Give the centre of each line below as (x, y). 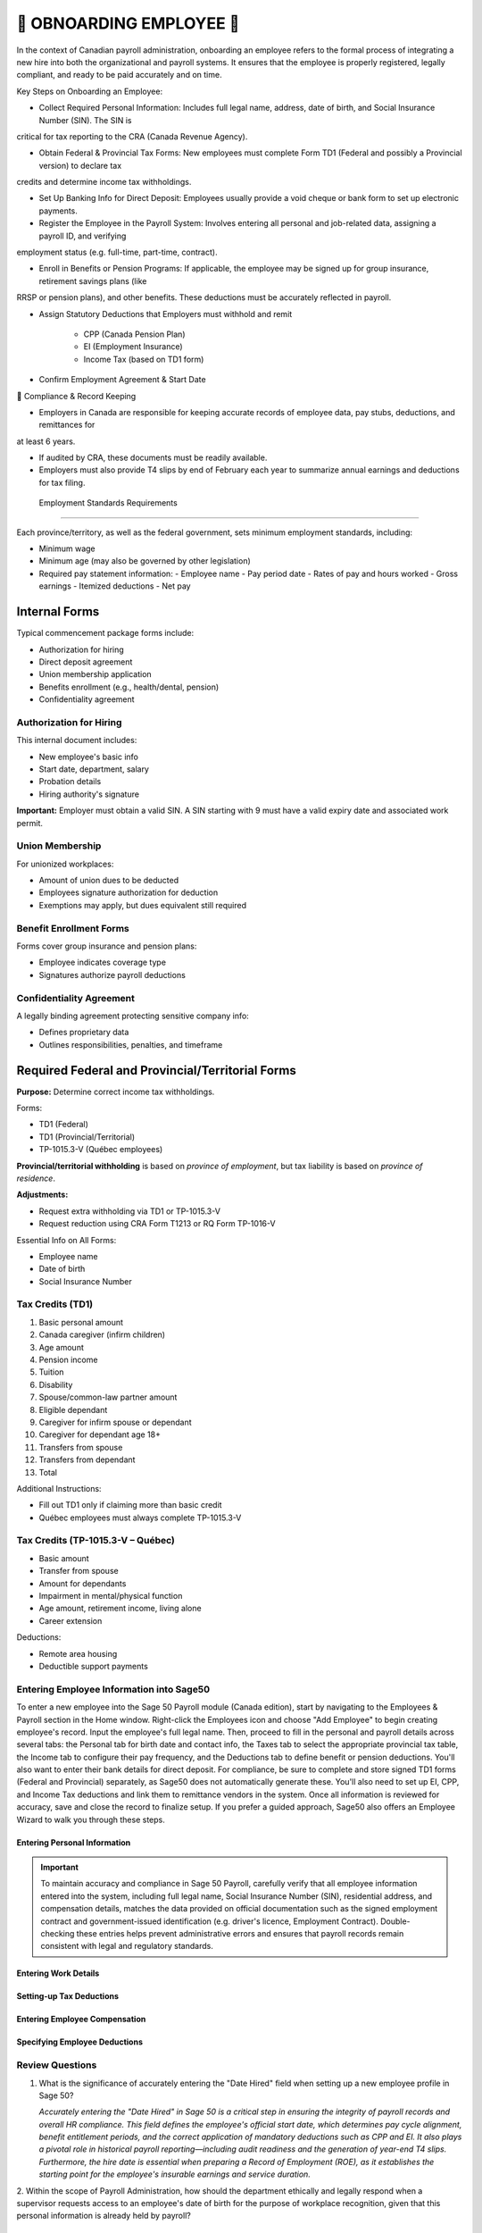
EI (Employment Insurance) (133, 347)
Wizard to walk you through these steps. (91, 1819)
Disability (56, 1384)
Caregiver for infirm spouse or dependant (115, 1422)
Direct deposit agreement (86, 662)
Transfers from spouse (81, 1447)
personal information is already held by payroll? (104, 2216)
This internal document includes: (77, 740)
